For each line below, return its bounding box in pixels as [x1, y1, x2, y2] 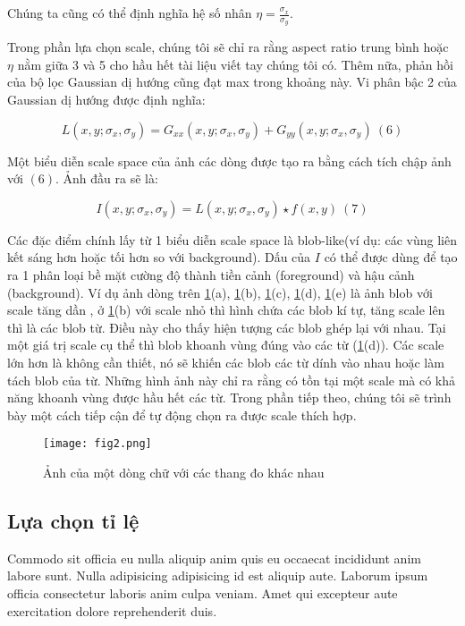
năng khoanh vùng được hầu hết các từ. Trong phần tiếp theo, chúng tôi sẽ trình [7, 388, 452, 407]
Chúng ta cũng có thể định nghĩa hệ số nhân [7, 4, 252, 21]
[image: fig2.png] [43, 437, 152, 451]
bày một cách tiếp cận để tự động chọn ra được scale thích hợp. [7, 405, 357, 424]
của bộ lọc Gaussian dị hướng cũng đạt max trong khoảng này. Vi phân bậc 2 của [7, 72, 457, 91]
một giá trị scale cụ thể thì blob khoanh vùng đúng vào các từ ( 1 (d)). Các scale [7, 335, 444, 354]
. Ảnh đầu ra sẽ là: [55, 169, 158, 188]
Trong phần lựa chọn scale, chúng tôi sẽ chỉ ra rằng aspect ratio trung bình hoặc [7, 38, 449, 56]
